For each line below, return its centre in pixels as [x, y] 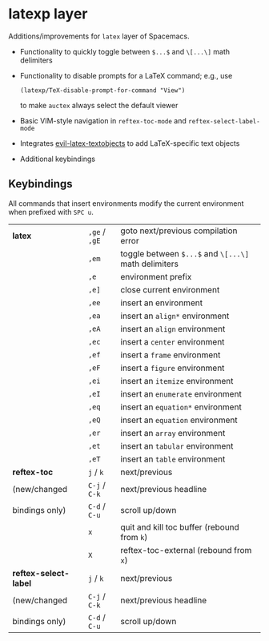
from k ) [134, 537]
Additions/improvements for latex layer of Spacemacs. [99, 36]
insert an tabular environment [177, 445]
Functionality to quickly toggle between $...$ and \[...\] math [125, 51]
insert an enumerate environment [181, 393]
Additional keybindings [58, 159]
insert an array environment [173, 433]
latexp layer [48, 14]
